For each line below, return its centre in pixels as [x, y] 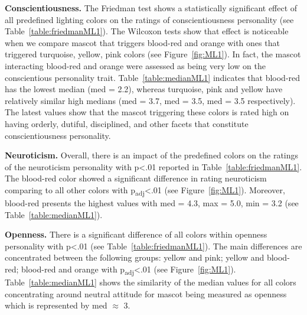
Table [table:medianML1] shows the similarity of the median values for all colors [151, 282]
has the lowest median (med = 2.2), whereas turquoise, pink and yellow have [144, 89]
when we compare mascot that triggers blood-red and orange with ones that [142, 42]
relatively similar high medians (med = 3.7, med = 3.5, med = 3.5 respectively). [150, 100]
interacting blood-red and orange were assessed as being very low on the [135, 65]
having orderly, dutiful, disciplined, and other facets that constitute [127, 123]
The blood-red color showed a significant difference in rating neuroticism [136, 178]
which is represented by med [56, 305]
